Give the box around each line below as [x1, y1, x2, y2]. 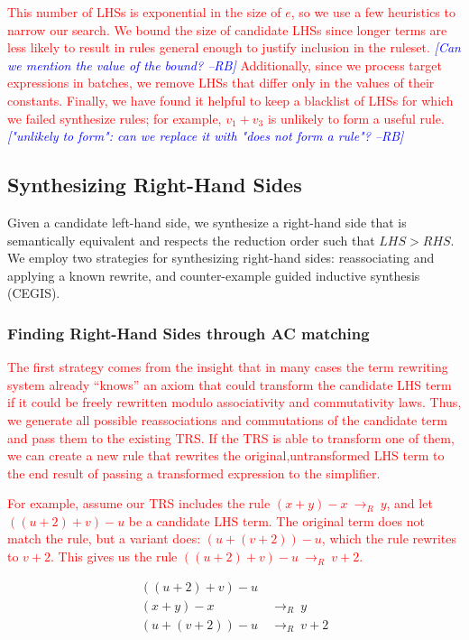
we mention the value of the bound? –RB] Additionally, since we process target [7, 55, 442, 74]
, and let [386, 494, 433, 513]
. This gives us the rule [51, 547, 178, 566]
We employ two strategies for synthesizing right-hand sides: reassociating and [7, 248, 435, 267]
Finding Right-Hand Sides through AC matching [7, 321, 370, 344]
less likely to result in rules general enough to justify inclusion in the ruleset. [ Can [7, 38, 461, 57]
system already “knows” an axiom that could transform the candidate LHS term [7, 375, 452, 394]
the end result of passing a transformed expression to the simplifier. [7, 463, 381, 482]
